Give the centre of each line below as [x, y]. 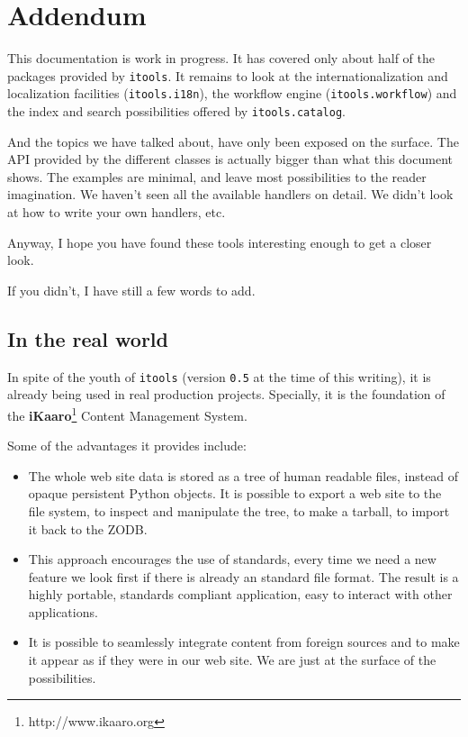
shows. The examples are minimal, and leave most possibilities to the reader [217, 176]
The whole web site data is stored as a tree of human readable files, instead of [243, 475]
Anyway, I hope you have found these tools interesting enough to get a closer [220, 242]
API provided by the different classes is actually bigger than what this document [230, 159]
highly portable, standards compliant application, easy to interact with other [240, 594]
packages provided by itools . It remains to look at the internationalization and [228, 75]
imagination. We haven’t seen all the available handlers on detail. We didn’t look [230, 194]
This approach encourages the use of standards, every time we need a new [232, 559]
